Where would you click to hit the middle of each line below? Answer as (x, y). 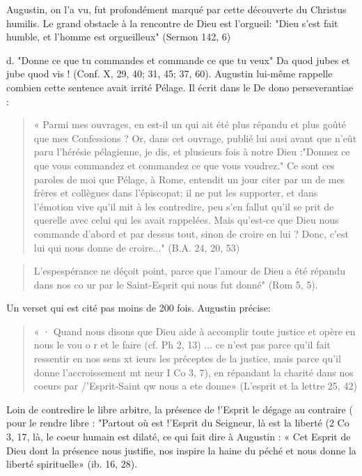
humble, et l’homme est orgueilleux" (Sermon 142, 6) (119, 37)
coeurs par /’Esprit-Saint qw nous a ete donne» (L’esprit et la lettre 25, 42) (195, 386)
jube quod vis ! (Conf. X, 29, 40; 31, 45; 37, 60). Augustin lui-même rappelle (170, 74)
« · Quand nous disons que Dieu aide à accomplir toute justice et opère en (195, 331)
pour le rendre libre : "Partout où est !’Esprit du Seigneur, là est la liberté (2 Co (178, 423)
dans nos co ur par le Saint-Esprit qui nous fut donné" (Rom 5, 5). (176, 284)
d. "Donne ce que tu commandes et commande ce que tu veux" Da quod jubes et (178, 60)
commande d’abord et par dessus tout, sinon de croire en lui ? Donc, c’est (191, 233)
